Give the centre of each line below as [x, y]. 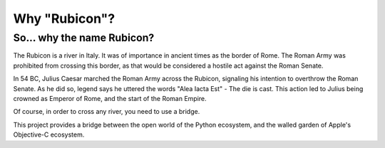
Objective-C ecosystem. [49, 134]
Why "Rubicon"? [64, 18]
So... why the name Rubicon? [84, 38]
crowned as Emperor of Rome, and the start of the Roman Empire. [110, 98]
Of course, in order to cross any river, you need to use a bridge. [107, 112]
